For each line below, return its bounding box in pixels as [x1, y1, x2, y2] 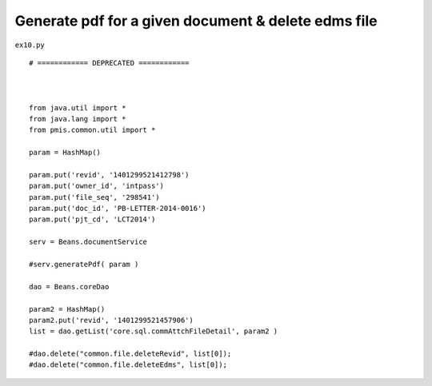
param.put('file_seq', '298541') [29, 193, 160, 201]
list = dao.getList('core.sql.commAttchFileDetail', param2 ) [29, 327, 278, 336]
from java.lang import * [29, 114, 126, 123]
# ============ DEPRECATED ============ [29, 58, 190, 67]
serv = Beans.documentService [29, 237, 148, 247]
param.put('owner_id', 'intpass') [29, 181, 164, 191]
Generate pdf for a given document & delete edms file [14, 12, 378, 30]
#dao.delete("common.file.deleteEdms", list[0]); [29, 360, 228, 369]
